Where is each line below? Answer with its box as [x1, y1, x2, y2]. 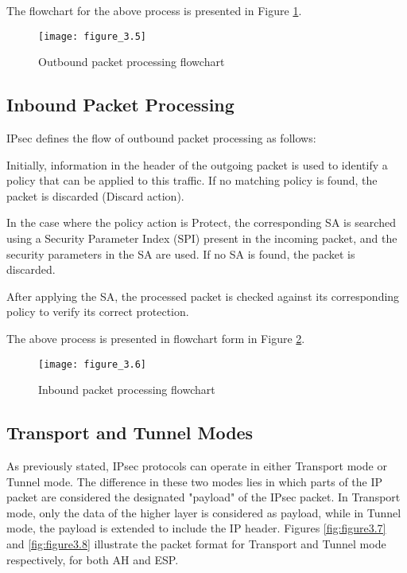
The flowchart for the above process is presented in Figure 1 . [6, 2, 302, 18]
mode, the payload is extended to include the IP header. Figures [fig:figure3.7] [6, 520, 386, 536]
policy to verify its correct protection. [6, 303, 189, 320]
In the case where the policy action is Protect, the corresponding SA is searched [6, 214, 396, 231]
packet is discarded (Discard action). [6, 187, 184, 204]
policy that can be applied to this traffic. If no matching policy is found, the [6, 172, 378, 189]
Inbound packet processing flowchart [38, 381, 215, 398]
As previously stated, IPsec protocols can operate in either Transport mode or [6, 458, 387, 474]
